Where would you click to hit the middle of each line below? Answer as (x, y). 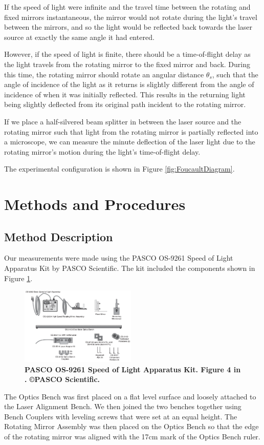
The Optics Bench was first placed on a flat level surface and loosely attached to (130, 396)
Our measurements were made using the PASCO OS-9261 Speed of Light (119, 258)
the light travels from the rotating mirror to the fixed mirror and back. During (127, 64)
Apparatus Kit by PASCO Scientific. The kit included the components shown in (130, 268)
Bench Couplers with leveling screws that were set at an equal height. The (121, 416)
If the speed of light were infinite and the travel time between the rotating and (127, 7)
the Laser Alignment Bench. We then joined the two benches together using (123, 406)
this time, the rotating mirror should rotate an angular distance (104, 74)
